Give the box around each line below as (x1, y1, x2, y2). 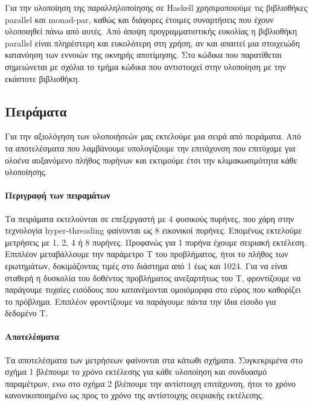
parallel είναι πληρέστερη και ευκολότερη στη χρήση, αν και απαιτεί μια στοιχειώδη (5, 36, 300, 49)
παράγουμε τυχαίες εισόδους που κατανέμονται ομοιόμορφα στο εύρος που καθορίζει (5, 283, 301, 296)
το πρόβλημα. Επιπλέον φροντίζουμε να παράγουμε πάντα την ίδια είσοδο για (5, 295, 276, 307)
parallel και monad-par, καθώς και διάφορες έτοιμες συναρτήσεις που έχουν (5, 13, 274, 25)
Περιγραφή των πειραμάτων (5, 189, 110, 202)
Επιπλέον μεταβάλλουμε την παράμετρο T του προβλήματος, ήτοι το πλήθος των (5, 247, 288, 260)
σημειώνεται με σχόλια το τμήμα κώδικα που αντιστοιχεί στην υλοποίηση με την (5, 60, 286, 72)
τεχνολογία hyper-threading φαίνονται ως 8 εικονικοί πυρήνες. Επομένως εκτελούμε (5, 224, 302, 237)
